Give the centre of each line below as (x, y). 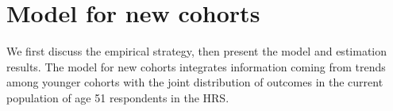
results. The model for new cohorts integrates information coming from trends (196, 66)
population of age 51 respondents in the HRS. (118, 97)
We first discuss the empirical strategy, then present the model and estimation (197, 51)
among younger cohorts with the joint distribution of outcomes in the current (195, 82)
